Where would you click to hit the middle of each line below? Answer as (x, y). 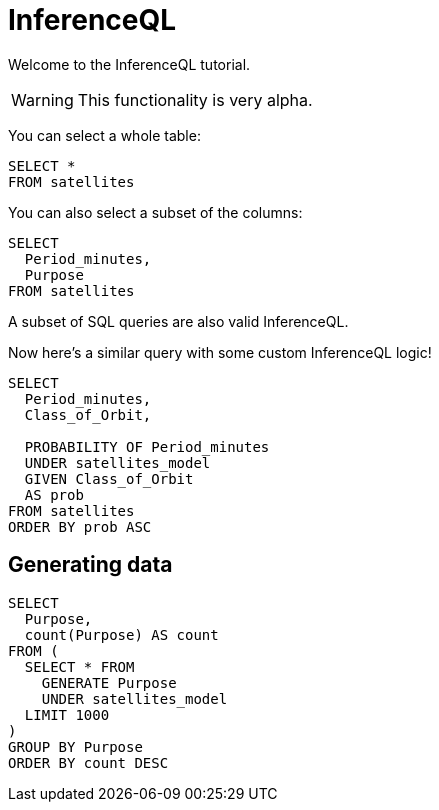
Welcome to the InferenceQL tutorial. (129, 64)
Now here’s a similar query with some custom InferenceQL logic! (220, 352)
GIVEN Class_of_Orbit (109, 478)
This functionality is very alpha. (195, 99)
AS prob (54, 494)
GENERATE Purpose (109, 682)
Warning (42, 99)
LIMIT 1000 (67, 714)
